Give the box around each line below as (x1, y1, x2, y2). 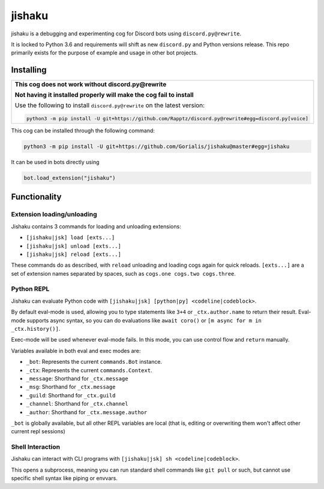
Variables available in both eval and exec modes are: (11, 347, 141, 354)
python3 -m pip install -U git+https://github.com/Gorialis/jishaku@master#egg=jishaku (23, 143, 290, 150)
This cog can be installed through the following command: (11, 127, 155, 134)
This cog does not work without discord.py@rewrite (14, 80, 167, 89)
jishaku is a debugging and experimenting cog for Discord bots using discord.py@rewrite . (11, 30, 242, 37)
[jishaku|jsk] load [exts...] (26, 234, 115, 241)
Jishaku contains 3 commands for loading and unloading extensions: (11, 222, 181, 230)
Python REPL (11, 285, 50, 293)
